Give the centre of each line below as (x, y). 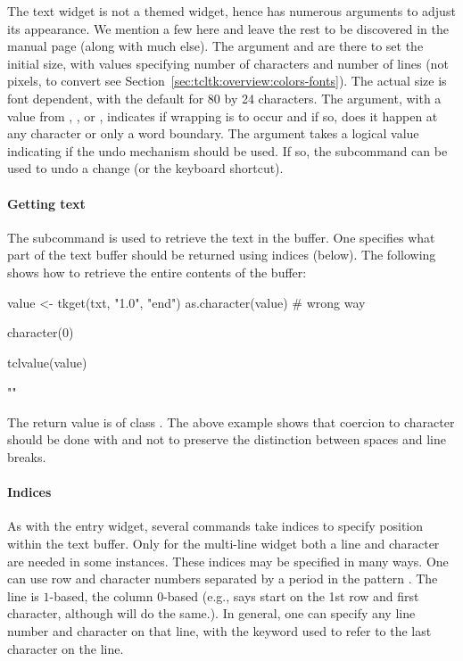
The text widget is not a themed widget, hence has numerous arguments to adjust (231, 11)
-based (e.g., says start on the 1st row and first (291, 595)
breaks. (27, 457)
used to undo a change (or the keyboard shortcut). (145, 168)
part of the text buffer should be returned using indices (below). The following (222, 255)
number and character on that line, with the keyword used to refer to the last (219, 631)
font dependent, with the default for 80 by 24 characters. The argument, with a (224, 98)
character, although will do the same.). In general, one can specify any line (211, 613)
